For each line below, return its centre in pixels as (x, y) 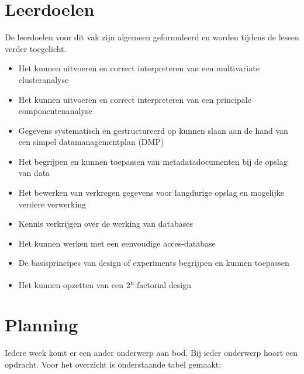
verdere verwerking (52, 204)
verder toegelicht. (36, 48)
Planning (42, 325)
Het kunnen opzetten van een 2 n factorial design (105, 284)
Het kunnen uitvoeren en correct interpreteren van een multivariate (139, 68)
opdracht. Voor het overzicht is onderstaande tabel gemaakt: (113, 364)
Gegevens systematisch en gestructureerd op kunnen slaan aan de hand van (153, 130)
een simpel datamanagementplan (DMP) (91, 142)
